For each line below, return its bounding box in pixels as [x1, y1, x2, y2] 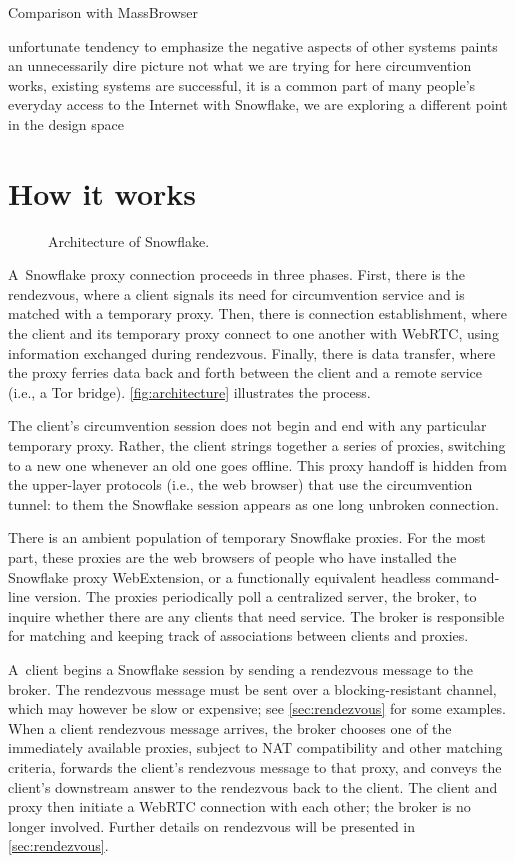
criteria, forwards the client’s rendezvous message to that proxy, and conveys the [8, 756, 502, 777]
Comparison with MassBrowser [8, 2, 198, 22]
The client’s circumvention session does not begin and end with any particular [8, 415, 487, 436]
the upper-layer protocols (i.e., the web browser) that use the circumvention [8, 474, 473, 495]
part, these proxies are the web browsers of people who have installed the [8, 547, 457, 567]
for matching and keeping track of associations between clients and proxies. [8, 625, 469, 646]
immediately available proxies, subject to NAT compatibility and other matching [8, 737, 503, 758]
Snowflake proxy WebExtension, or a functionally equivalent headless [8, 566, 431, 587]
